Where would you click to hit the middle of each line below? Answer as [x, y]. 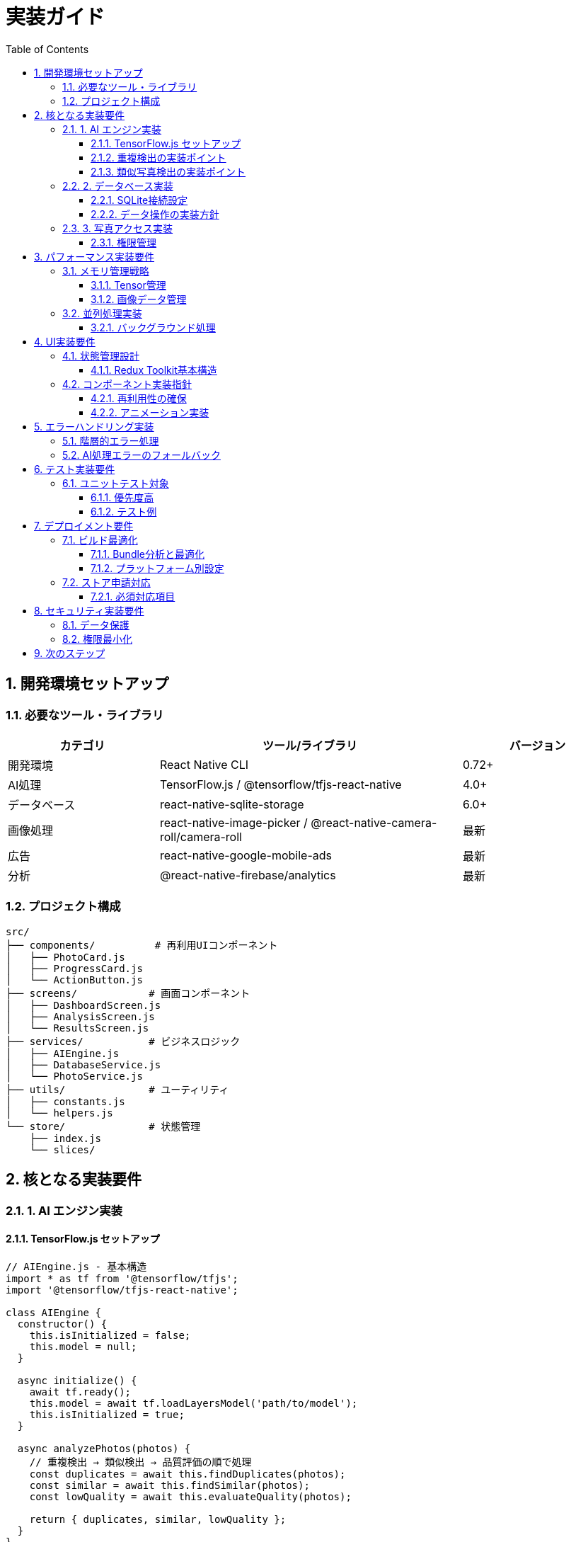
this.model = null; [83, 1346]
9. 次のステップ [70, 653]
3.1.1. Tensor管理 [128, 285]
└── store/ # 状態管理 [103, 1126]
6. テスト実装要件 [75, 469]
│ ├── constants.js [65, 1101]
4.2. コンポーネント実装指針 [127, 384]
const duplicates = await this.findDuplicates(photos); [188, 1474]
